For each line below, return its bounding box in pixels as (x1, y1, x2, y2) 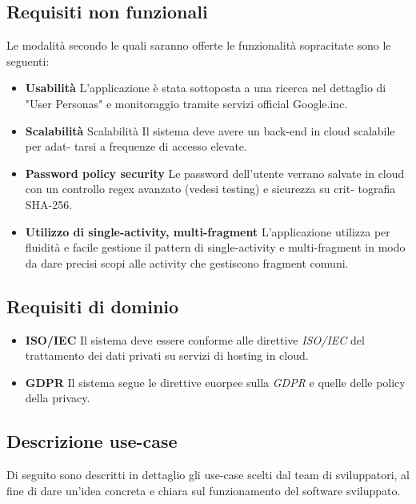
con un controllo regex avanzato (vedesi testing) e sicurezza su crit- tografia (25, 180, 396, 197)
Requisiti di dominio (6, 293, 179, 318)
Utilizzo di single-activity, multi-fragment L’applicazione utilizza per (25, 223, 390, 240)
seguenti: (6, 52, 50, 69)
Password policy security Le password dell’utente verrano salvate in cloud (25, 164, 405, 181)
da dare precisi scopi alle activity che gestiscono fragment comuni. (25, 254, 349, 271)
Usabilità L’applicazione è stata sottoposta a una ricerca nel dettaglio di (25, 79, 386, 96)
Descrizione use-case (6, 429, 178, 454)
